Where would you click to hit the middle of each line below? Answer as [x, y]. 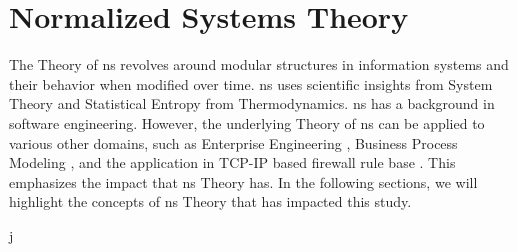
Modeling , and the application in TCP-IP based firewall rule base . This [232, 162]
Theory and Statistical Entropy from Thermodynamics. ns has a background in [252, 103]
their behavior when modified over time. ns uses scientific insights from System [251, 83]
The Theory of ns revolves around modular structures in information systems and [259, 64]
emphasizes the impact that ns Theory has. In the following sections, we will [243, 181]
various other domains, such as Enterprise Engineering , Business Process [233, 142]
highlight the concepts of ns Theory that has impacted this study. [210, 201]
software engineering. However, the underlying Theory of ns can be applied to [247, 122]
